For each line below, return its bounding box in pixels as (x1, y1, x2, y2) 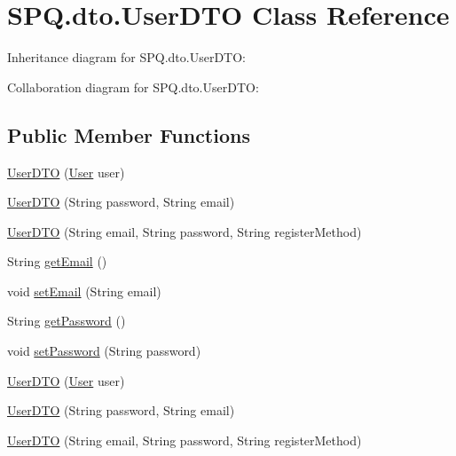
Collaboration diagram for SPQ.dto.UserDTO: (7, 77, 259, 96)
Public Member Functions (7, 121, 250, 148)
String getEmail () (7, 252, 107, 271)
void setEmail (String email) (7, 281, 161, 300)
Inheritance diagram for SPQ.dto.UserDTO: (7, 48, 246, 67)
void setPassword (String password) (7, 342, 201, 360)
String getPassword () (7, 311, 126, 330)
